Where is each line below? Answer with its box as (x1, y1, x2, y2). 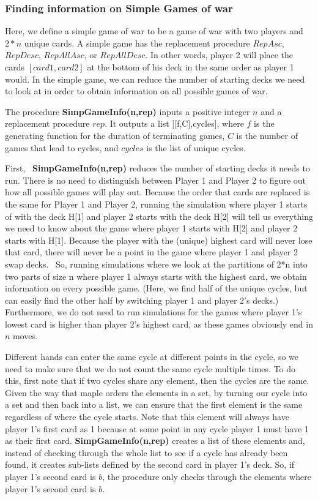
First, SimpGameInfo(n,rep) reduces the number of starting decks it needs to (5, 162, 310, 174)
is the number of (236, 129, 298, 141)
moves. (13, 329, 38, 342)
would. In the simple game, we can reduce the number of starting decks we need (5, 72, 305, 85)
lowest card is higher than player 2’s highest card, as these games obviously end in (5, 317, 313, 330)
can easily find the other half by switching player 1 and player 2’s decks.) (5, 293, 279, 306)
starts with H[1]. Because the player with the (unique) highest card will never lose (5, 233, 312, 246)
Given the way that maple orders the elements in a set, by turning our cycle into (5, 386, 308, 399)
